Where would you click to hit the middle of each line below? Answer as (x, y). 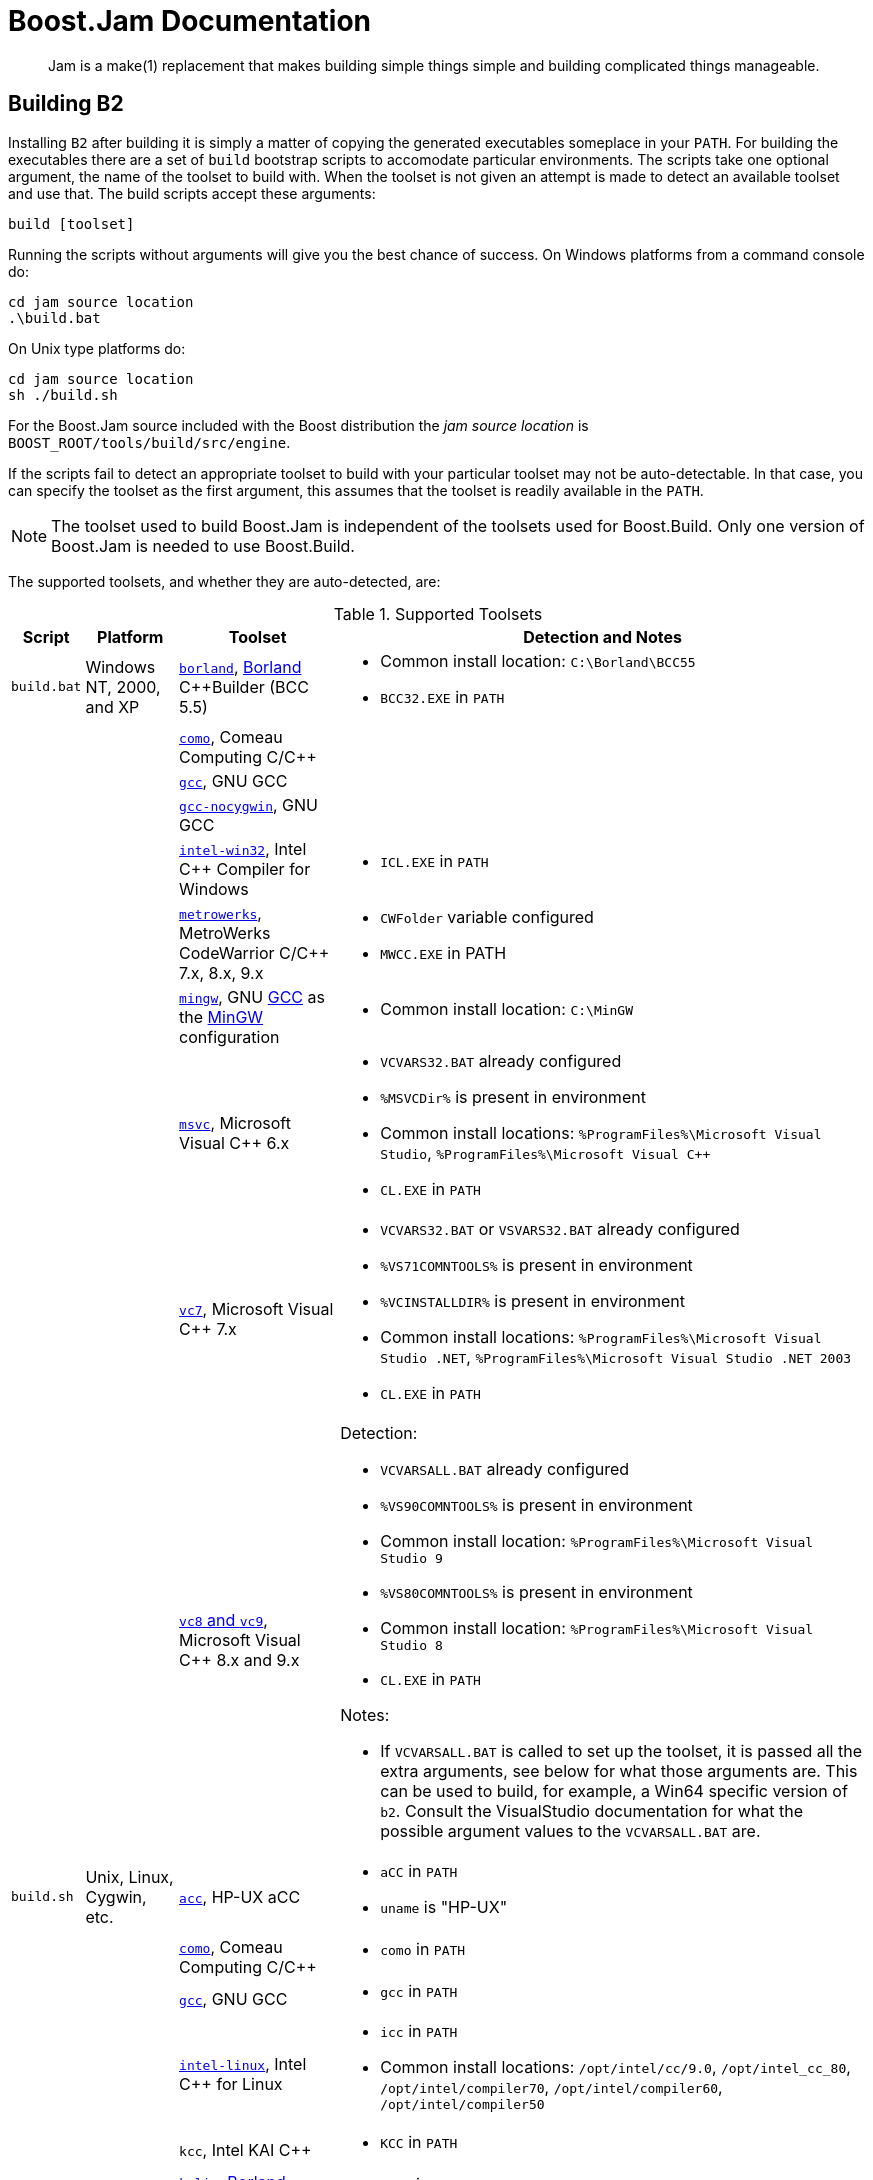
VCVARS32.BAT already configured (501, 1060)
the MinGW (221, 1016)
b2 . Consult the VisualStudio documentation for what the (591, 1810)
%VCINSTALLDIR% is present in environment (533, 1300)
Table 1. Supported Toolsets (438, 613)
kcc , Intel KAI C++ (245, 2149)
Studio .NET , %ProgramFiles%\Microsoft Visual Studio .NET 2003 (616, 1356)
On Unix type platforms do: (97, 348)
